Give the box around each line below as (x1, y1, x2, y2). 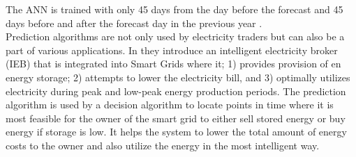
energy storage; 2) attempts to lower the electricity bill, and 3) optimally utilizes (6, 69, 350, 84)
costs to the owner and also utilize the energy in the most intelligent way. (6, 138, 320, 152)
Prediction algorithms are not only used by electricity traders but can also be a (6, 29, 345, 44)
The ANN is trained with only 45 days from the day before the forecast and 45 (6, 2, 343, 16)
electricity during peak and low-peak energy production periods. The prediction (6, 83, 346, 98)
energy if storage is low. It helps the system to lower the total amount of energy (6, 124, 347, 139)
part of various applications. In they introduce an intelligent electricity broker (6, 42, 338, 57)
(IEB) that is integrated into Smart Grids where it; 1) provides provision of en (6, 56, 341, 71)
